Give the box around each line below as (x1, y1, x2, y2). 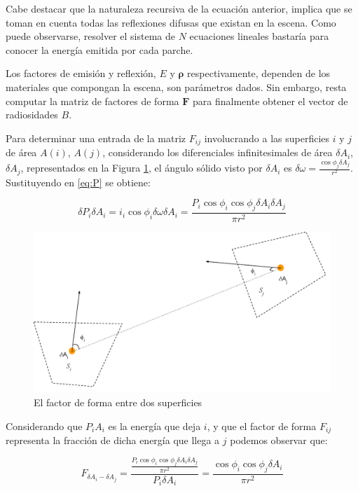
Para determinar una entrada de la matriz (6, 130, 186, 145)
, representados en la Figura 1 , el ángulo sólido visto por (20, 160, 263, 175)
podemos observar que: (230, 432, 328, 447)
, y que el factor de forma (207, 418, 317, 433)
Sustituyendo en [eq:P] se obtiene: (6, 174, 151, 189)
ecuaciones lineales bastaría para (189, 29, 329, 43)
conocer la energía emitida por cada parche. (6, 42, 193, 57)
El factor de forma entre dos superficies (34, 394, 202, 409)
